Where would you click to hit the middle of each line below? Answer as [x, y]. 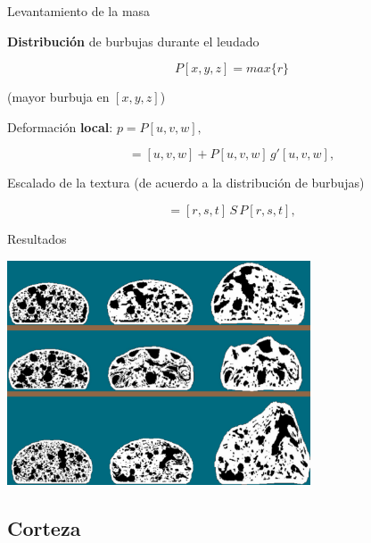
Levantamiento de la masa [79, 11]
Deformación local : [60, 126]
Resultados [37, 238]
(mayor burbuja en [58, 97]
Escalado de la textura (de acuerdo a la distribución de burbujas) [186, 183]
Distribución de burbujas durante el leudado [133, 41]
